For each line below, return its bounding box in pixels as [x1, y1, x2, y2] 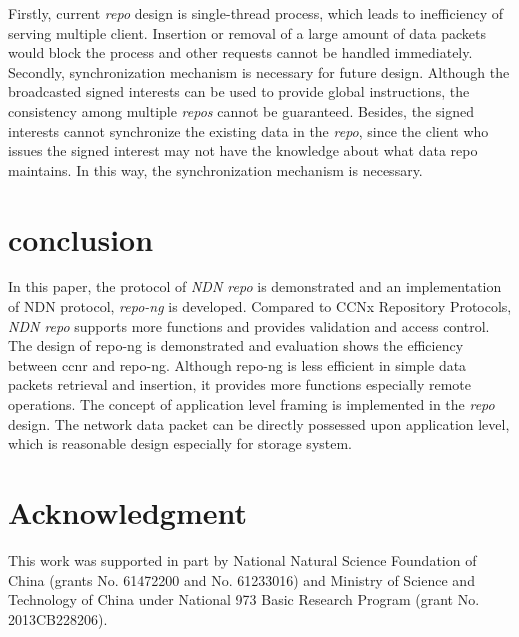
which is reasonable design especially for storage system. [8, 433, 353, 454]
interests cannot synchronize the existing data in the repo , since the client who [8, 120, 489, 141]
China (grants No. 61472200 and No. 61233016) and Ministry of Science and [8, 569, 475, 590]
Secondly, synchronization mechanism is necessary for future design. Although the [8, 61, 510, 82]
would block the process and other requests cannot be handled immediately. [8, 42, 473, 63]
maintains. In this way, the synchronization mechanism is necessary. [8, 159, 423, 180]
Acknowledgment [8, 492, 247, 532]
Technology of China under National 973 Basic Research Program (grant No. [8, 589, 480, 610]
